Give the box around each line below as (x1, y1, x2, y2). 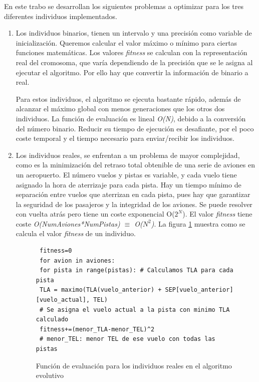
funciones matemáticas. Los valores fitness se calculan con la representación (16, 47, 247, 58)
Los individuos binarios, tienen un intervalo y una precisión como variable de (16, 28, 252, 38)
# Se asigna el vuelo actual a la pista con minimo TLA (39, 306, 230, 313)
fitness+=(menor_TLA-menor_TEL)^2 (39, 325, 155, 333)
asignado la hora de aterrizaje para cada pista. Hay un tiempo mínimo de (16, 179, 241, 189)
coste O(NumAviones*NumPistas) (16, 218, 120, 229)
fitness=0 (39, 247, 72, 255)
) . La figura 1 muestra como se (151, 218, 245, 229)
